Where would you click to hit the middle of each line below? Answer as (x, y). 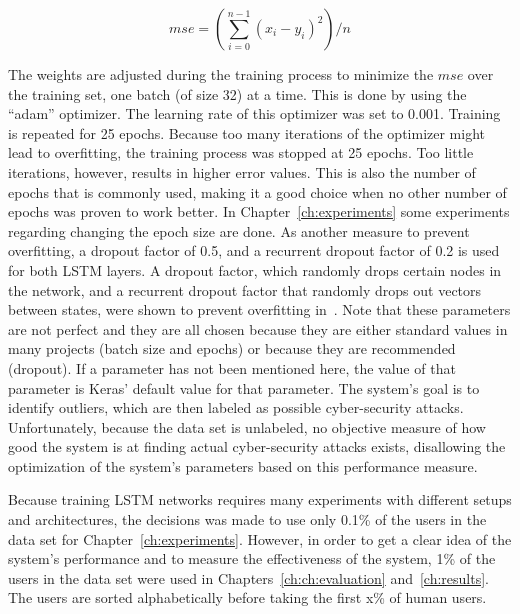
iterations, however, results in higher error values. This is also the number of (242, 171)
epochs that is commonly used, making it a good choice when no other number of (257, 191)
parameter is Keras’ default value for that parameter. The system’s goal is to (244, 387)
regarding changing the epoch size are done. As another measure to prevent (239, 230)
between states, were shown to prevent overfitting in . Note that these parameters (259, 309)
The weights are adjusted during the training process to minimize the (221, 74)
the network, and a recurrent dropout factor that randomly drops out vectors (245, 289)
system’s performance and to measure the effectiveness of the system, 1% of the (252, 558)
